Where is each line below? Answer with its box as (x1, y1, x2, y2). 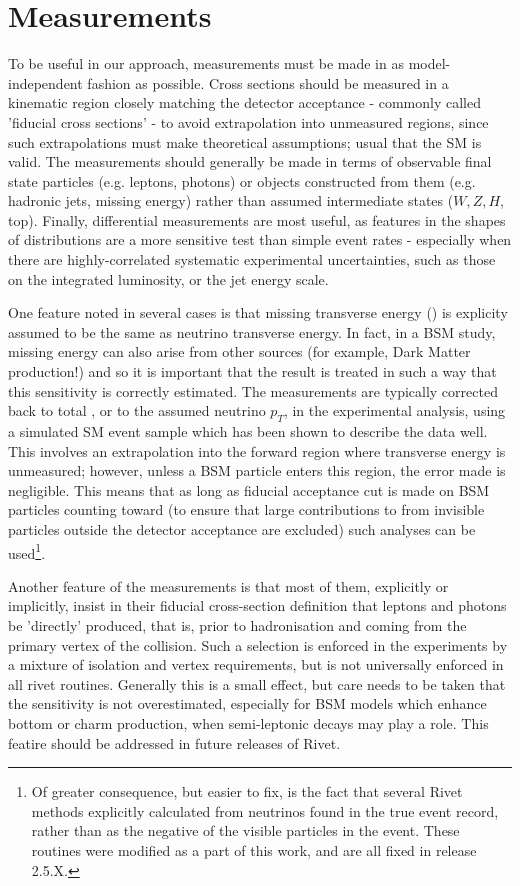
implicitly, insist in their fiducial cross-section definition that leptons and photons (8, 595, 507, 616)
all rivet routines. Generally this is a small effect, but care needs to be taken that (8, 673, 506, 694)
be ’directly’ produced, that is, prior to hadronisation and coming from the (8, 615, 467, 636)
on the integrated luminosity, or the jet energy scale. (8, 268, 329, 289)
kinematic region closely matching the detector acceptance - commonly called (8, 92, 481, 113)
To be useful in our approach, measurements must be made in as (8, 53, 404, 74)
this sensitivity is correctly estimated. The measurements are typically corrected (8, 380, 498, 401)
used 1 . (8, 539, 46, 563)
